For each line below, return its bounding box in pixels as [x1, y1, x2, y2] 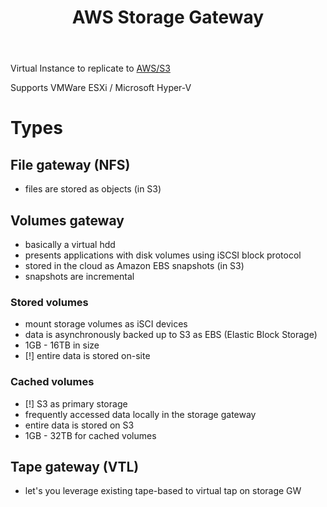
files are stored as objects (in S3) [24, 183, 162, 195]
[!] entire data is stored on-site [24, 350, 151, 362]
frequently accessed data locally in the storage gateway [24, 408, 257, 420]
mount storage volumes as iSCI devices [24, 318, 188, 330]
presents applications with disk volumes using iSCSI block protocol [24, 249, 302, 261]
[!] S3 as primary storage [24, 397, 128, 410]
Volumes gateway [10, 212, 125, 229]
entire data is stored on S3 [24, 419, 135, 431]
